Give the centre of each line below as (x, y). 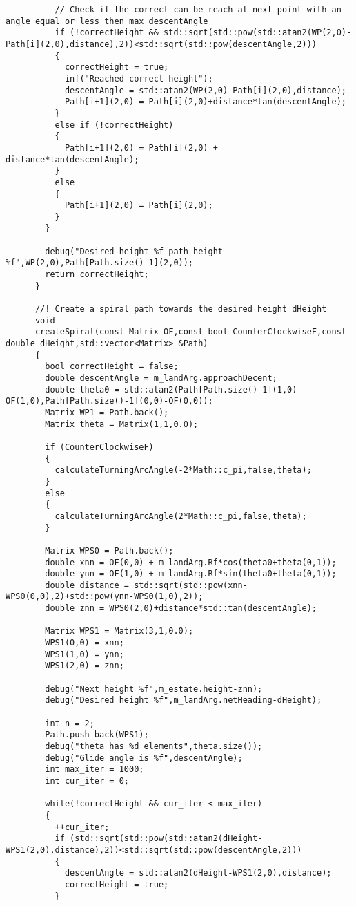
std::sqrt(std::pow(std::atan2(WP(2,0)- (258, 33)
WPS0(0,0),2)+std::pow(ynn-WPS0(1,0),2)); (105, 597)
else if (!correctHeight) (114, 125)
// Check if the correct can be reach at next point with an (198, 10)
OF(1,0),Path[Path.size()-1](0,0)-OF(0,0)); (109, 401)
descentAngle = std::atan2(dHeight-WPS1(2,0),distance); (198, 873)
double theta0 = (82, 389)
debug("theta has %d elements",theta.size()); (154, 746)
